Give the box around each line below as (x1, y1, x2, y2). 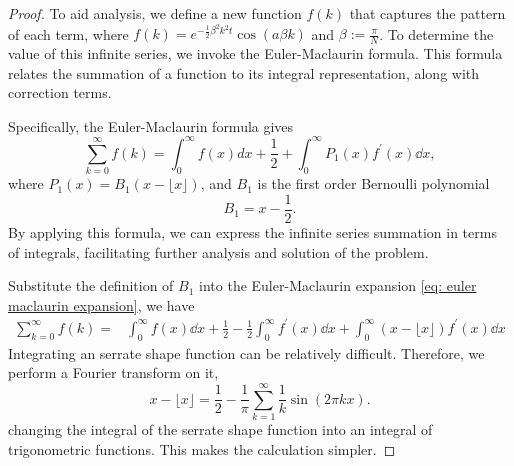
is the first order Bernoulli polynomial (257, 173, 490, 194)
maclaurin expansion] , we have (8, 294, 195, 315)
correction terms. (8, 82, 112, 103)
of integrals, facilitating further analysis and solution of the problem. (8, 241, 429, 262)
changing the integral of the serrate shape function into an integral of (8, 418, 433, 439)
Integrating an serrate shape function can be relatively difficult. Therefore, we (8, 342, 485, 363)
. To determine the (379, 23, 494, 44)
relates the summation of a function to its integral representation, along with (8, 62, 480, 83)
